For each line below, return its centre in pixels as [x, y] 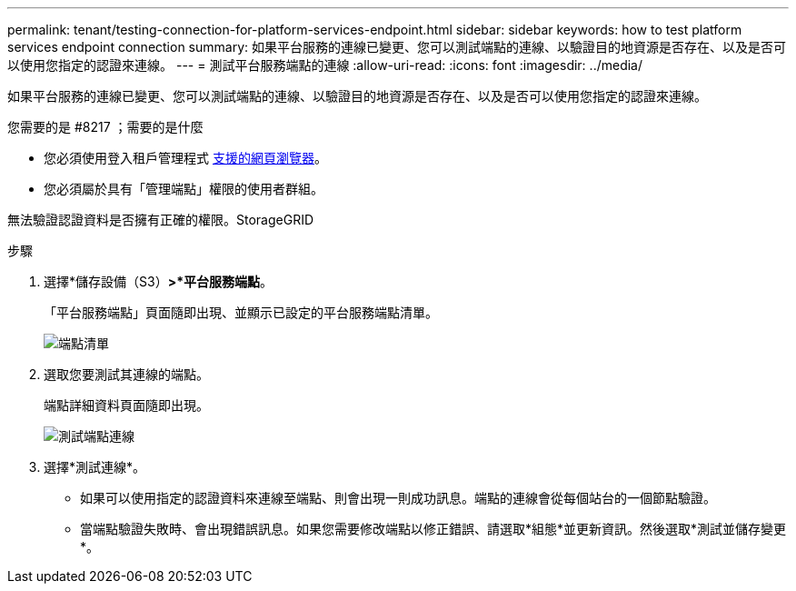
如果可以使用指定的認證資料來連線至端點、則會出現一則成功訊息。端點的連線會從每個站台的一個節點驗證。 [398, 498]
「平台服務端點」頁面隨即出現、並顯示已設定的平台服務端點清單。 [241, 312]
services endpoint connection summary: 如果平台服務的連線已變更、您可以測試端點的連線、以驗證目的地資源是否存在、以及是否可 [397, 47]
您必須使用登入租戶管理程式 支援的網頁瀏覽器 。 [185, 158]
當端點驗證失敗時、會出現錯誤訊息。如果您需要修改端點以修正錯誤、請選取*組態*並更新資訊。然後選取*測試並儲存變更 [433, 529]
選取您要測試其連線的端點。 [126, 374]
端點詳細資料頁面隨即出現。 [126, 405]
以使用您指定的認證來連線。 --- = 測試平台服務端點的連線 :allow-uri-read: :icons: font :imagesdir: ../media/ [325, 65]
